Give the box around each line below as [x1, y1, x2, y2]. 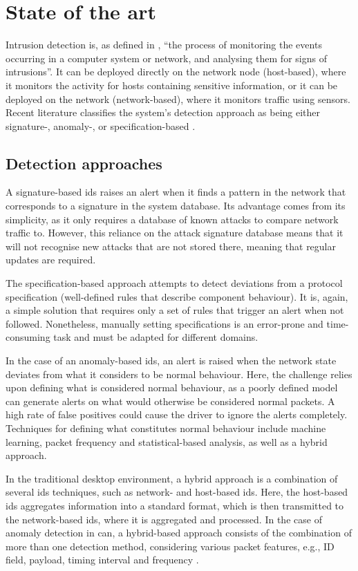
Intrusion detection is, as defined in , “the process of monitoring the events [6, 37, 322, 52]
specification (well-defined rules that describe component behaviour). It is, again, [6, 289, 348, 303]
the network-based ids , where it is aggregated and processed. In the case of [6, 512, 322, 526]
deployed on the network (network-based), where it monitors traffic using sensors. [6, 91, 350, 106]
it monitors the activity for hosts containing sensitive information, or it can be [6, 77, 338, 92]
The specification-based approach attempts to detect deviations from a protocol [6, 276, 343, 290]
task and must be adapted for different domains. [53, 330, 258, 344]
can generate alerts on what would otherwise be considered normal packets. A [6, 393, 335, 408]
